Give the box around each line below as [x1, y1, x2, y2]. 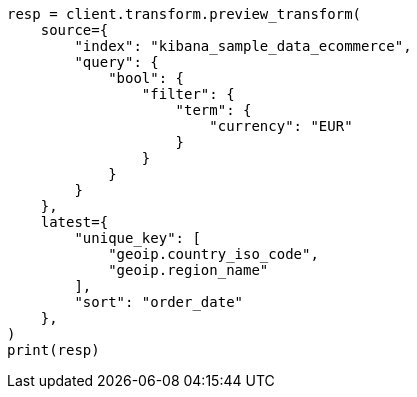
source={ [40, 22, 109, 38]
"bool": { [108, 70, 185, 86]
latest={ [40, 214, 109, 230]
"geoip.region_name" [108, 262, 269, 278]
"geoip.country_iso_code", [108, 246, 319, 262]
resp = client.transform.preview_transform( [7, 6, 362, 22]
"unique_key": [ [74, 230, 201, 246]
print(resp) [7, 342, 100, 358]
